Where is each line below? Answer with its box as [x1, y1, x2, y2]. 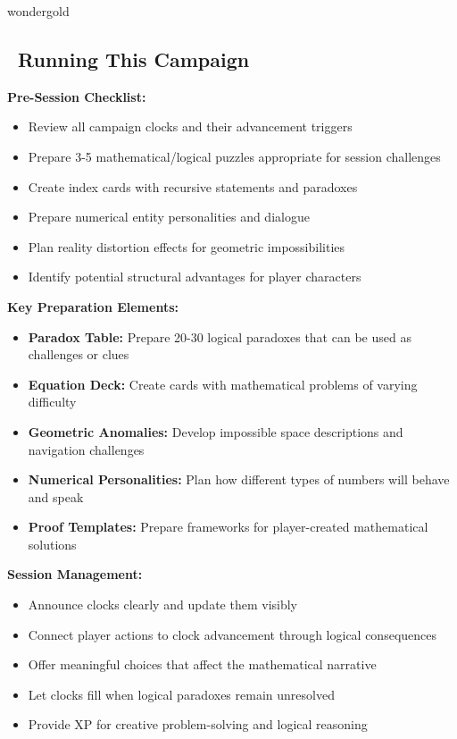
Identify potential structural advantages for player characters [28, 267, 361, 286]
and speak [28, 487, 84, 506]
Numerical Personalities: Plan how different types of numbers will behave [28, 470, 450, 489]
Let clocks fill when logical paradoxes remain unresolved [28, 684, 335, 703]
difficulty [28, 392, 77, 411]
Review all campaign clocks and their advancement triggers [28, 117, 353, 136]
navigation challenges [28, 440, 145, 458]
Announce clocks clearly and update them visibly [28, 595, 298, 614]
